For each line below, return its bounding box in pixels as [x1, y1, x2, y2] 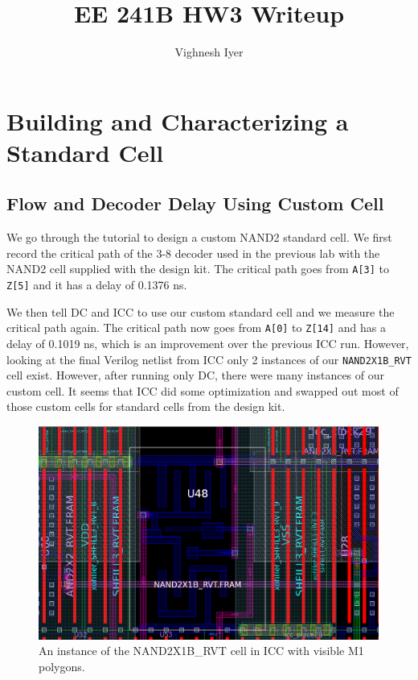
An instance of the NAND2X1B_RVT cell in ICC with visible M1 [39, 642, 364, 659]
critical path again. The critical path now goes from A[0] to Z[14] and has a [6, 319, 386, 336]
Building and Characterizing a [6, 104, 349, 137]
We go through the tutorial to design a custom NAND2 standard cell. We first [6, 229, 392, 246]
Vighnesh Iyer [174, 44, 244, 60]
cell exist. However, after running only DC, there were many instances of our [6, 367, 385, 384]
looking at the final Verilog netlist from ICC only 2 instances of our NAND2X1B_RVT [6, 350, 412, 367]
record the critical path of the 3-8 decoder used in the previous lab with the [6, 244, 380, 261]
